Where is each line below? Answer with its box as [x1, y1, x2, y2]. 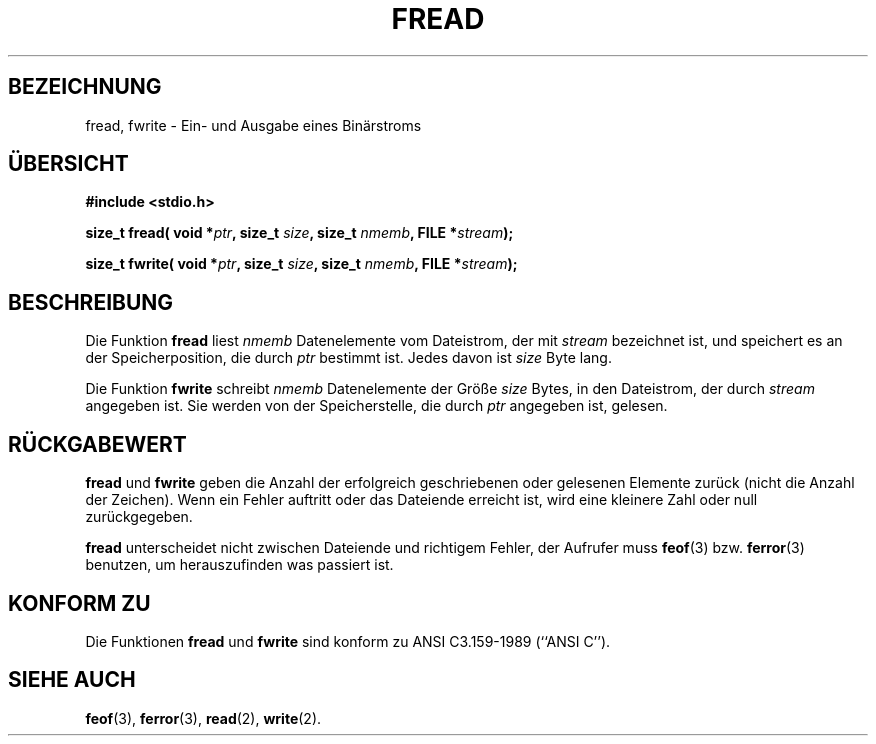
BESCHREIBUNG [8, 289, 174, 315]
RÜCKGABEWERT [8, 431, 187, 457]
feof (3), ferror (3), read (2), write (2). [85, 709, 322, 727]
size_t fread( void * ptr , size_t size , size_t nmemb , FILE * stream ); [85, 224, 514, 242]
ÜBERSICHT [8, 151, 129, 177]
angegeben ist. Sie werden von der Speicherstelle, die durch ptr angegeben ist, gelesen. [85, 397, 668, 415]
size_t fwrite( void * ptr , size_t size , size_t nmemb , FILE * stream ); [85, 255, 518, 273]
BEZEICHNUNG [8, 74, 162, 100]
